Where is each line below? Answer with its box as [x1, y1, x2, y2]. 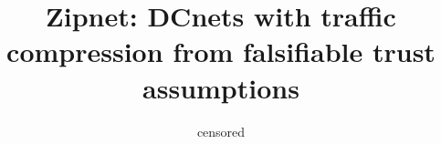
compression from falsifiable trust [6, 33, 436, 70]
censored [196, 121, 246, 140]
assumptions [142, 68, 299, 106]
